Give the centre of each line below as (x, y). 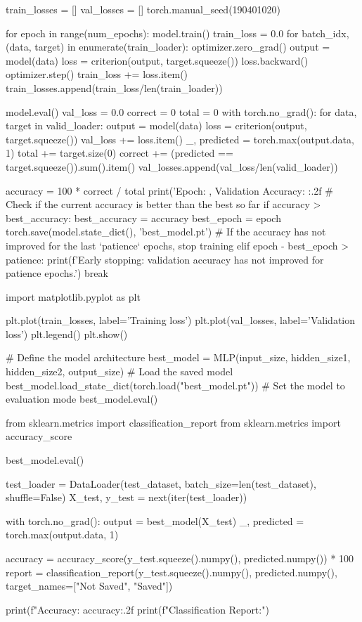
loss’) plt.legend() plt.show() (67, 333)
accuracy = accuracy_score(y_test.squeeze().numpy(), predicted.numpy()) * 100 (180, 558)
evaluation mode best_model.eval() (82, 399)
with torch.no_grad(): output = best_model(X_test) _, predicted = (155, 520)
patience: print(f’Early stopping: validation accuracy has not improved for (165, 259)
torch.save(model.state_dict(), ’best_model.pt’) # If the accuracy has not (166, 232)
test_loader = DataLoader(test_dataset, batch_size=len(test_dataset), (161, 483)
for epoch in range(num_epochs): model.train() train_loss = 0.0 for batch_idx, (177, 33)
